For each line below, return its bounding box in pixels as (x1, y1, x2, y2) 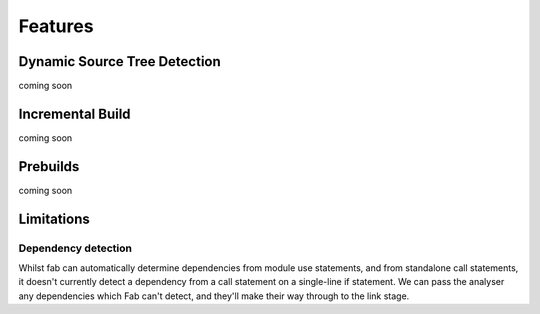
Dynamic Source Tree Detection (18, 53, 222, 70)
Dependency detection (18, 241, 132, 255)
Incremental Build (18, 105, 131, 122)
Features (18, 15, 94, 37)
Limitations (18, 210, 90, 227)
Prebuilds (18, 158, 80, 175)
